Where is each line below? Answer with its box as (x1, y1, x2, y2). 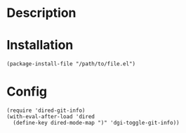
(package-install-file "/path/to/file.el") (6, 61, 136, 68)
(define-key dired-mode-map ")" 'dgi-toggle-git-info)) (13, 120, 180, 127)
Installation (6, 37, 74, 53)
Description (6, 5, 77, 21)
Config (6, 84, 47, 100)
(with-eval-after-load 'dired (6, 113, 95, 120)
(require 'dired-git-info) (6, 107, 86, 114)
